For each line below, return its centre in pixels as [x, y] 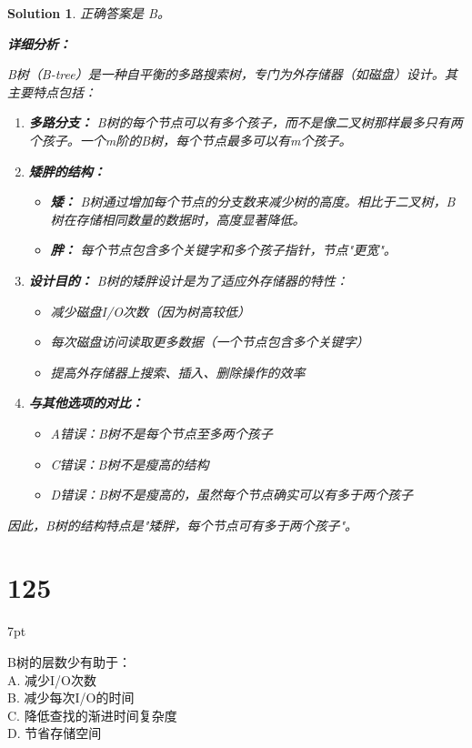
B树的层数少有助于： [69, 662]
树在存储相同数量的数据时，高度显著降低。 [178, 219]
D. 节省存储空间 [55, 733]
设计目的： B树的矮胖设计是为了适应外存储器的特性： [188, 280]
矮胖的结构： [67, 171]
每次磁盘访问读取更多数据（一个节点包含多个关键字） [210, 342]
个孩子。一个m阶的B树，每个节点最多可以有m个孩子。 [190, 140]
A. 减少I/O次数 [52, 679]
